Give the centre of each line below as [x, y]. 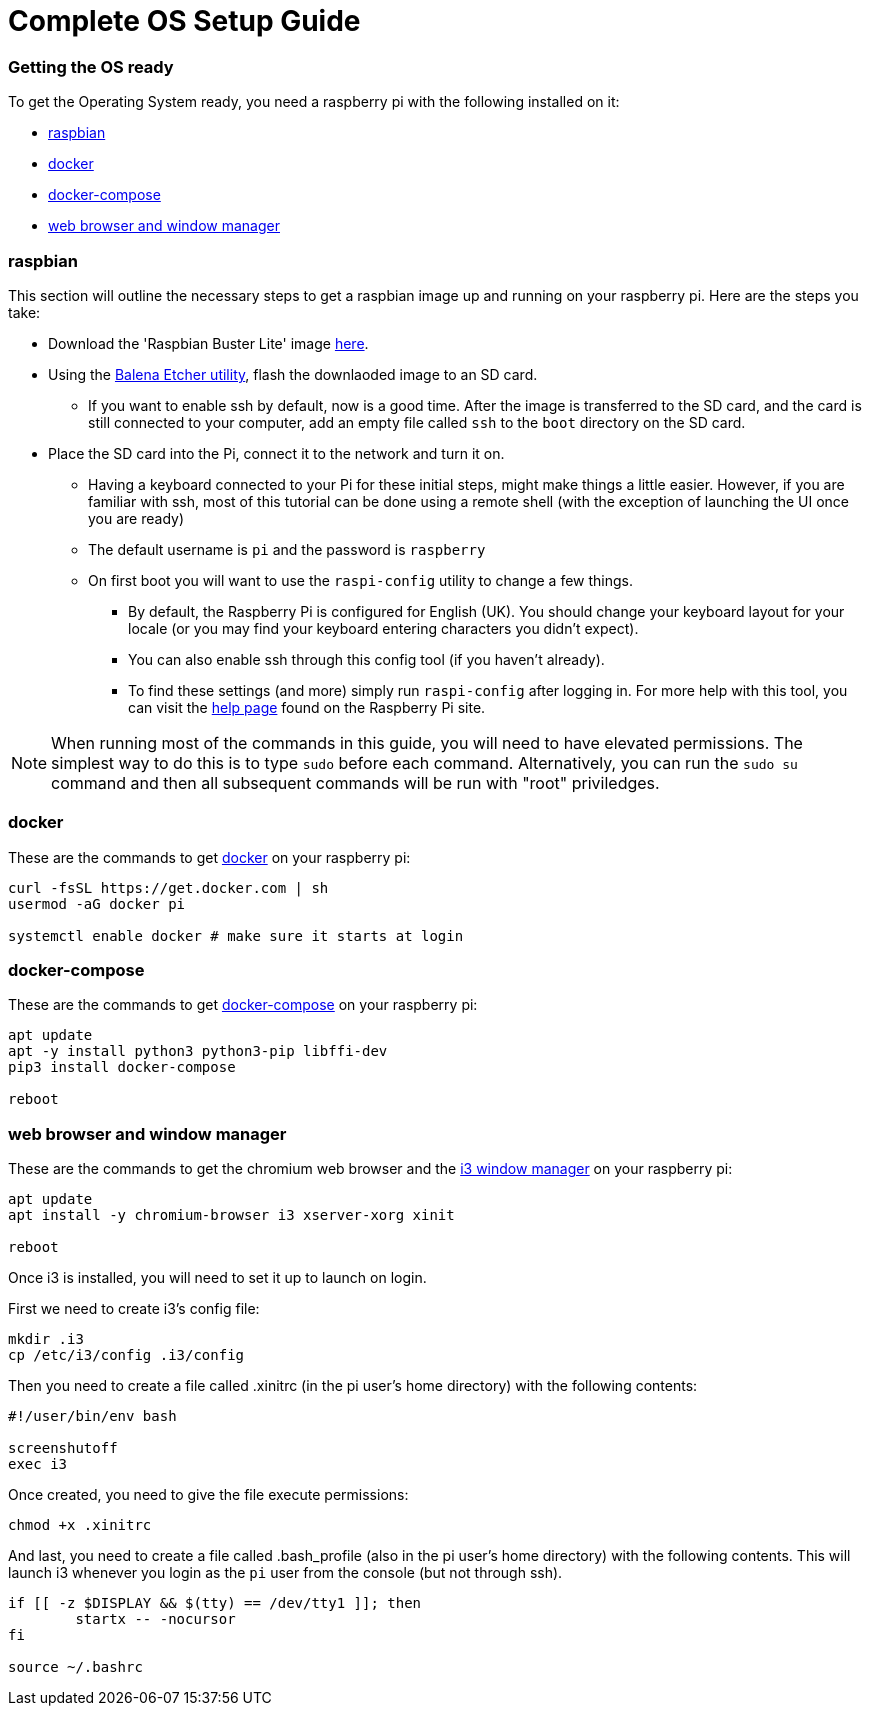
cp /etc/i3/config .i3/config [126, 1355]
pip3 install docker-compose [122, 1067]
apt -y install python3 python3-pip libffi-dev [198, 1051]
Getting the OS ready [91, 66]
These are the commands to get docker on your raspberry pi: [209, 857]
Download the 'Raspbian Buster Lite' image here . [208, 343]
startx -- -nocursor [155, 1619]
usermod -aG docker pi [97, 903]
